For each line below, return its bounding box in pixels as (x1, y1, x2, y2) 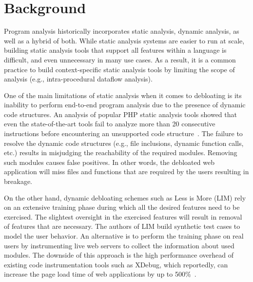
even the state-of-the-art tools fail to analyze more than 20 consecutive (4, 119, 215, 129)
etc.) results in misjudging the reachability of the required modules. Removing (4, 147, 237, 158)
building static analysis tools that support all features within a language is (4, 45, 227, 55)
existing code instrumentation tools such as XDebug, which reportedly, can (4, 259, 228, 269)
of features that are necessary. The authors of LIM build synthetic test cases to (4, 221, 240, 231)
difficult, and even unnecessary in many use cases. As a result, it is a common (4, 54, 236, 64)
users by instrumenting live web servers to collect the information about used (4, 240, 234, 250)
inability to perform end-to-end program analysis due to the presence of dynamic (4, 100, 246, 110)
